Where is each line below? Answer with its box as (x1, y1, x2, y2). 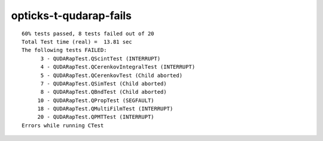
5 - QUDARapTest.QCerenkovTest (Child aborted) (40, 72, 182, 79)
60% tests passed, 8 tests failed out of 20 (22, 30, 155, 37)
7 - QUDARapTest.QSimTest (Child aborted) (40, 80, 167, 87)
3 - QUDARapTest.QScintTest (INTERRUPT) (40, 55, 161, 62)
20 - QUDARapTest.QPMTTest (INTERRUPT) (37, 114, 155, 121)
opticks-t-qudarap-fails (11, 9, 132, 22)
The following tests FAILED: (22, 47, 107, 54)
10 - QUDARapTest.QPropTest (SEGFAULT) (37, 97, 155, 104)
